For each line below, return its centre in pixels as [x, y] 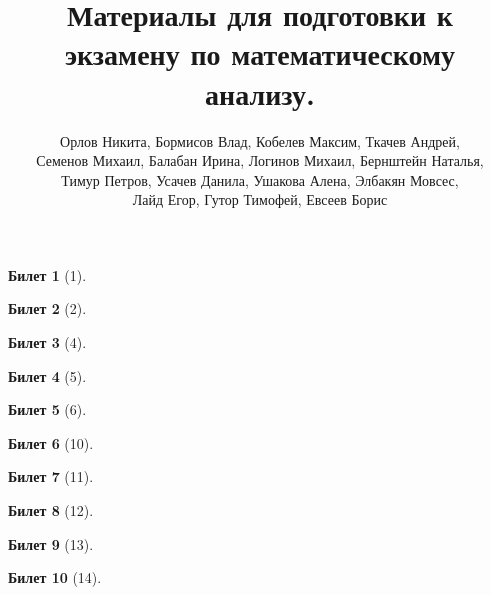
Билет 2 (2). [47, 308]
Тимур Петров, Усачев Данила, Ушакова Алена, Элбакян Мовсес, [260, 179]
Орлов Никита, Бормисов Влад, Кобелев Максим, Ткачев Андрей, [260, 140]
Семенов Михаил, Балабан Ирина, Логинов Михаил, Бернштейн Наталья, [260, 160]
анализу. [260, 92]
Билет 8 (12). [51, 510]
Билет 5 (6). [47, 409]
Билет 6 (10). [51, 442]
